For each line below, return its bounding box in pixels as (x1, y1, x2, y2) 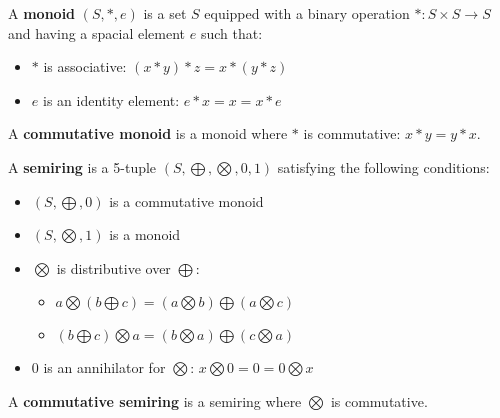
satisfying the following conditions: (277, 156, 490, 177)
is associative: (43, 56, 127, 77)
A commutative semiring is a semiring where (8, 390, 302, 411)
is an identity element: (42, 89, 180, 110)
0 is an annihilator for (31, 357, 166, 378)
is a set (143, 3, 187, 23)
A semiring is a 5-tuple (8, 156, 157, 177)
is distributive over (56, 257, 171, 278)
